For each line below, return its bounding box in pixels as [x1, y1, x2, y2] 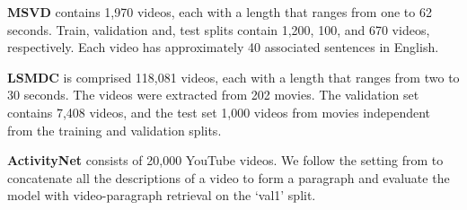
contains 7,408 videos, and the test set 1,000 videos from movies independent [7, 102, 431, 121]
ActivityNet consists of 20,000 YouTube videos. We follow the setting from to [7, 151, 444, 170]
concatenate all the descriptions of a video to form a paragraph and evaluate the [7, 168, 450, 187]
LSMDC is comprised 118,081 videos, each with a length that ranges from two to [7, 67, 460, 86]
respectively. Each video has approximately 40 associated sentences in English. [7, 38, 439, 57]
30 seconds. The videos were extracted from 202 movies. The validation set [7, 85, 419, 104]
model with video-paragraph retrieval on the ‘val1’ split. [7, 186, 316, 205]
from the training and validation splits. [7, 120, 222, 139]
